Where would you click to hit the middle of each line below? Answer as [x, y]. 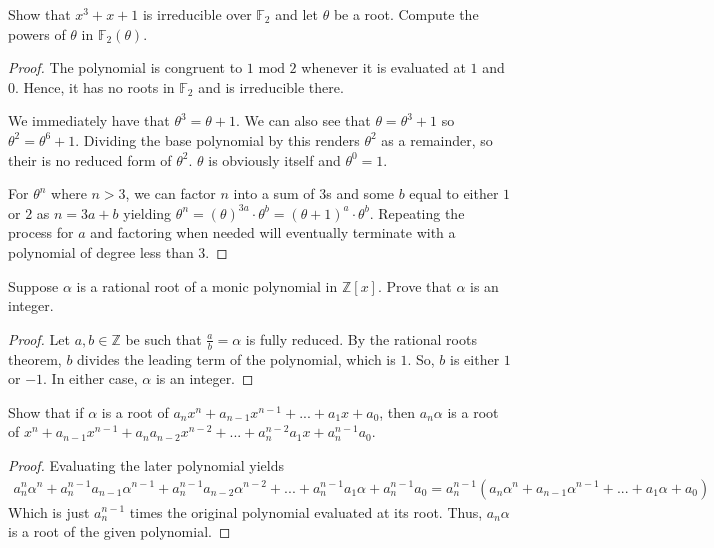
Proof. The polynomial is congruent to [125, 67]
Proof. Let [39, 338]
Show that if [46, 411]
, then [397, 411]
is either [475, 358]
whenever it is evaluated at [383, 67]
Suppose [33, 285]
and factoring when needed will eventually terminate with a [273, 232]
